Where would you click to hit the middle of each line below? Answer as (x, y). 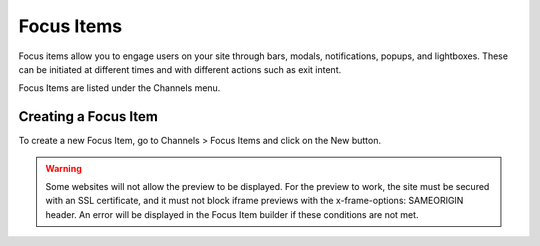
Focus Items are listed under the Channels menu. (119, 88)
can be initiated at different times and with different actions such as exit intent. (180, 69)
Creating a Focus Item (88, 116)
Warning (63, 168)
